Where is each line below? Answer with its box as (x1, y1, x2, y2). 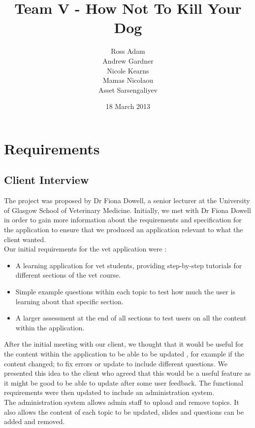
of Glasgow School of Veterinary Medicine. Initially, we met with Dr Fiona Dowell (4, 205, 251, 215)
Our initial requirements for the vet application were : (4, 244, 167, 254)
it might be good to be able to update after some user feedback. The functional (4, 377, 243, 388)
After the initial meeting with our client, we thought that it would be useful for (4, 339, 244, 349)
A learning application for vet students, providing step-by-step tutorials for (15, 260, 242, 270)
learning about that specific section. (15, 296, 124, 306)
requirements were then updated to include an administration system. (4, 387, 215, 397)
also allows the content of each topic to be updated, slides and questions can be (4, 406, 244, 417)
